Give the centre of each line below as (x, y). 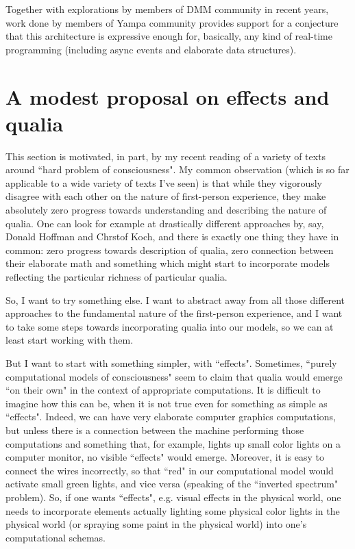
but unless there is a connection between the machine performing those (155, 430)
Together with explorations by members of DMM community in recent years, (167, 9)
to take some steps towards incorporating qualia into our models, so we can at (170, 326)
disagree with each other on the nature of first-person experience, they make (166, 196)
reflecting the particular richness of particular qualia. (117, 277)
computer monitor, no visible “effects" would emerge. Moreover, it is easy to (165, 457)
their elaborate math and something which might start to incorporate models (168, 263)
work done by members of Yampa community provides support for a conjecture (172, 22)
